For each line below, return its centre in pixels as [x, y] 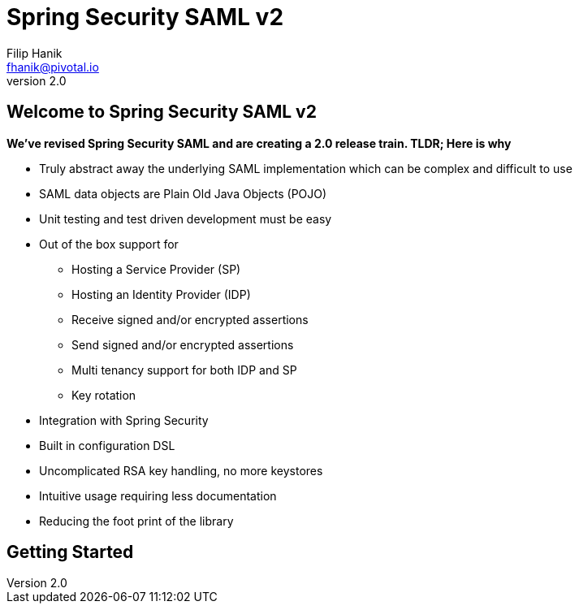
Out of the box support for [109, 244]
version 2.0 [37, 80]
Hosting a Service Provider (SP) [156, 269]
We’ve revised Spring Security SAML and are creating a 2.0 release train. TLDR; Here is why [259, 143]
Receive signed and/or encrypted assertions [190, 319]
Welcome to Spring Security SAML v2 [162, 112]
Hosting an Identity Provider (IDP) [161, 294]
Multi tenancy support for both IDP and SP [184, 370]
